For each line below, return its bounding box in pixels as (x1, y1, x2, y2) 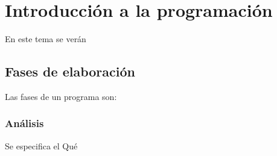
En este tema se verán (5, 33, 86, 45)
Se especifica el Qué (5, 139, 78, 152)
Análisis (5, 116, 44, 131)
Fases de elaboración (5, 62, 135, 81)
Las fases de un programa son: (5, 90, 117, 102)
